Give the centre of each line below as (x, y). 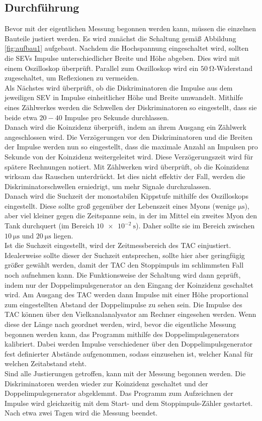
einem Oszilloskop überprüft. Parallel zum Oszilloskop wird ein (102, 68)
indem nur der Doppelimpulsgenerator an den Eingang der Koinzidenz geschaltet (129, 284)
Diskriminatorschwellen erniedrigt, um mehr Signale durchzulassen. (108, 186)
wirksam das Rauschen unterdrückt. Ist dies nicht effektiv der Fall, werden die (125, 176)
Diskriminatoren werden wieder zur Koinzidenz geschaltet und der (106, 383)
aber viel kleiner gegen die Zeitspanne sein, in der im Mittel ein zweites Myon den (131, 216)
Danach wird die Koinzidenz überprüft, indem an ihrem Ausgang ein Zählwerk (125, 127)
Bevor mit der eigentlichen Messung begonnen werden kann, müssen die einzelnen (130, 28)
